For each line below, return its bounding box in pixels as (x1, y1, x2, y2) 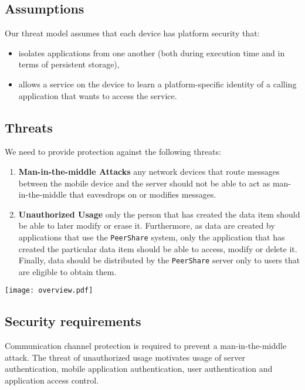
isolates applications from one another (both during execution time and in (18, 46, 285, 59)
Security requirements (5, 312, 141, 330)
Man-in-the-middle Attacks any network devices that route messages (18, 165, 280, 177)
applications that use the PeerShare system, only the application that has (18, 230, 285, 243)
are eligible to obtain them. (18, 265, 117, 277)
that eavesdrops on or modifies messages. (69, 188, 216, 201)
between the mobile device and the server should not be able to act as (18, 177, 270, 189)
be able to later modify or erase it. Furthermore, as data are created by (18, 219, 275, 232)
